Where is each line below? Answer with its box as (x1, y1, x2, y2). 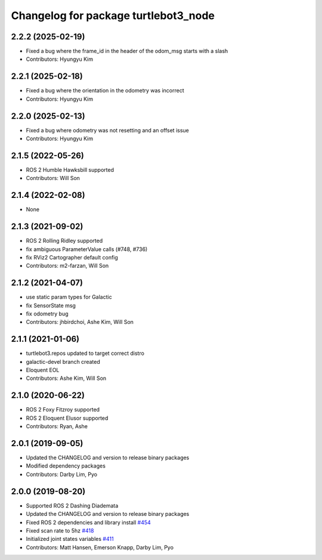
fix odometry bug (26, 310, 69, 317)
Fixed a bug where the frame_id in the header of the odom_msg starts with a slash (26, 48, 228, 55)
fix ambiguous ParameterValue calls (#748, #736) (26, 245, 148, 253)
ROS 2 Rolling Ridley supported (26, 237, 103, 245)
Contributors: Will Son (26, 175, 80, 182)
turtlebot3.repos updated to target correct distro (26, 349, 144, 357)
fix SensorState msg (26, 302, 76, 309)
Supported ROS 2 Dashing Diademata (26, 502, 119, 509)
